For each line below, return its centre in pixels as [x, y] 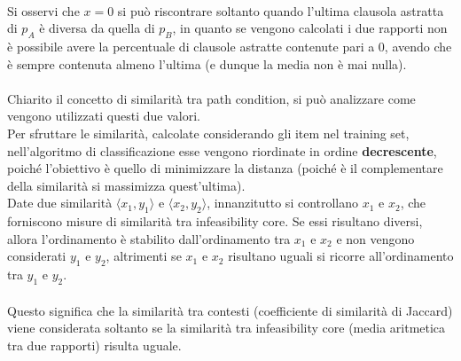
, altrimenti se [144, 256]
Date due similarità [60, 203]
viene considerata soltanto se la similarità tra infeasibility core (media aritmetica [227, 328]
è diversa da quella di [97, 28]
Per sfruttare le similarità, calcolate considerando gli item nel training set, [208, 133]
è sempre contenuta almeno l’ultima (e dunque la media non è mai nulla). [207, 63]
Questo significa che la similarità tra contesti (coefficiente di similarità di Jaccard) [230, 310]
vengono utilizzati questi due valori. [104, 116]
